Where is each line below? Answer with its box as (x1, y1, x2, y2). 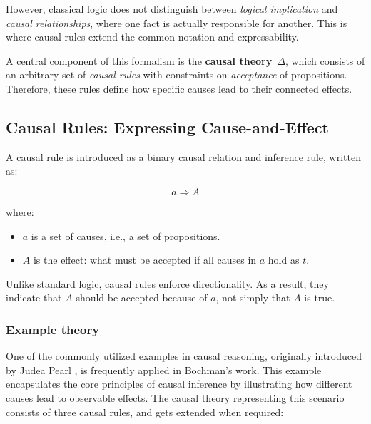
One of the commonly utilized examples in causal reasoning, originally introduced (6, 348, 362, 363)
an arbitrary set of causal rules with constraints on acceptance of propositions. (6, 67, 347, 82)
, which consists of (285, 53, 365, 68)
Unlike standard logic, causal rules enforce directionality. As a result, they (6, 276, 329, 291)
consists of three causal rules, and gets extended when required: (6, 404, 284, 419)
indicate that (6, 290, 62, 305)
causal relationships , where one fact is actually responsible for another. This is (6, 15, 347, 30)
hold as (268, 252, 300, 267)
